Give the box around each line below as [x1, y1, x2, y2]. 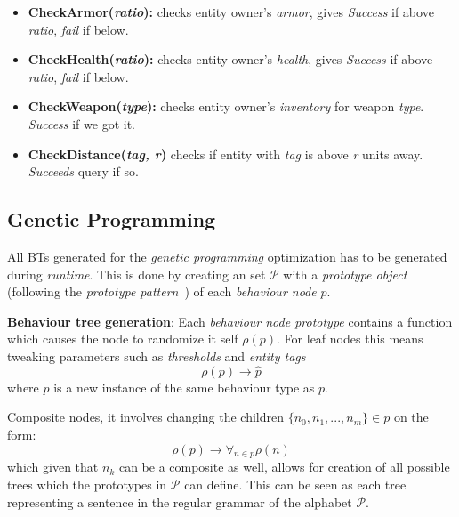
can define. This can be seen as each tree [184, 474, 407, 493]
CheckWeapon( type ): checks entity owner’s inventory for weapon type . [28, 97, 424, 116]
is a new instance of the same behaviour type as [53, 377, 315, 396]
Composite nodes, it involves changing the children [7, 408, 284, 426]
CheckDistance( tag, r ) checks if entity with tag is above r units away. [28, 144, 423, 163]
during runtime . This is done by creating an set [7, 264, 266, 283]
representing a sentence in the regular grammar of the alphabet [7, 492, 352, 511]
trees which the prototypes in [7, 474, 167, 493]
